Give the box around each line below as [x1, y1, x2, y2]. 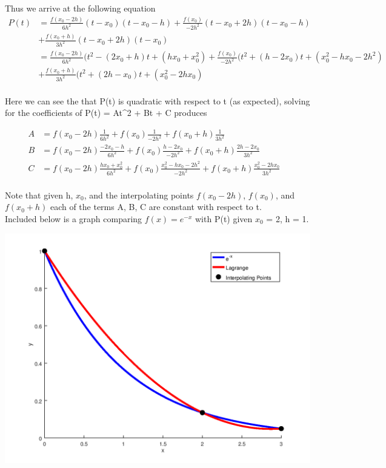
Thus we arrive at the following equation [5, 2, 156, 14]
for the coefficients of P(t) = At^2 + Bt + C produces [5, 106, 207, 119]
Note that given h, [5, 188, 73, 201]
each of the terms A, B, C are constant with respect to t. [50, 200, 262, 213]
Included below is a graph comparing [5, 212, 142, 225]
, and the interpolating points [84, 188, 194, 201]
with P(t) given [195, 212, 253, 225]
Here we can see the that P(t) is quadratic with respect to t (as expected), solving [5, 94, 310, 107]
